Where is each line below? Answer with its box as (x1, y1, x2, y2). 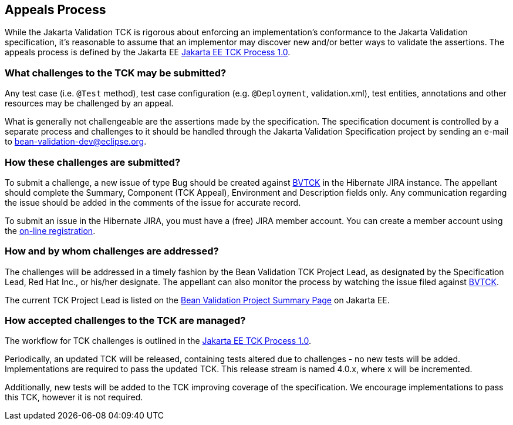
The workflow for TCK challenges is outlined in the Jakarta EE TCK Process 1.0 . (5, 336, 311, 346)
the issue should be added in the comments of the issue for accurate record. (5, 197, 301, 208)
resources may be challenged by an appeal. (5, 98, 174, 109)
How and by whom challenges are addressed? (5, 245, 219, 257)
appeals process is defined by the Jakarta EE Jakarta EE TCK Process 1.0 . (5, 47, 291, 58)
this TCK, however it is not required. (5, 392, 143, 403)
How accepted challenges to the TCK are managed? (5, 314, 246, 327)
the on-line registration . (5, 225, 96, 236)
